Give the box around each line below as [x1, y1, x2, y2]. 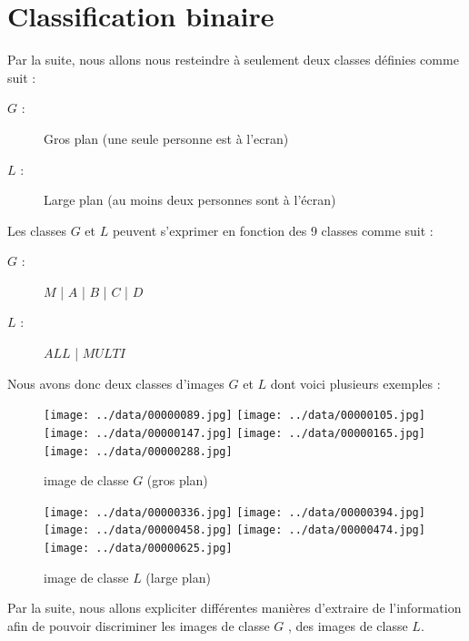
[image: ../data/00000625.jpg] [44, 542, 233, 555]
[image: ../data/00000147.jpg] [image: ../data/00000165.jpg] [44, 426, 425, 440]
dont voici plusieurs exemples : [270, 373, 441, 392]
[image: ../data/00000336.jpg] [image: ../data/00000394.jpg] [44, 505, 425, 519]
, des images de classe [287, 616, 408, 635]
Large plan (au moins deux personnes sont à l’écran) [44, 190, 336, 209]
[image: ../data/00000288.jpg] [44, 444, 233, 458]
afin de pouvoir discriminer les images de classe [7, 616, 270, 635]
